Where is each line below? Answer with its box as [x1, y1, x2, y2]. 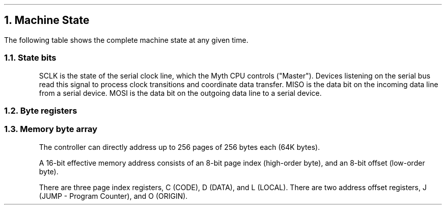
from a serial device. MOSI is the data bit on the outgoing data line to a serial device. [39, 88, 322, 97]
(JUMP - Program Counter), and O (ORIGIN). [39, 191, 188, 200]
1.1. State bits [4, 53, 57, 63]
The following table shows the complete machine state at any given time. [4, 35, 248, 44]
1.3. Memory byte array [4, 124, 98, 135]
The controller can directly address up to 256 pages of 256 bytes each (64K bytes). [39, 142, 320, 151]
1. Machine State [4, 14, 90, 27]
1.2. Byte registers [4, 105, 77, 116]
